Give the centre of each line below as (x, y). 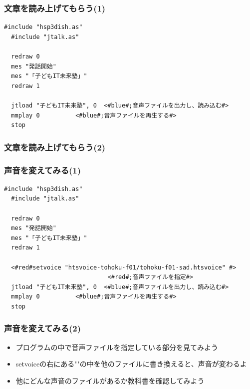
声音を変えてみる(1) (43, 170)
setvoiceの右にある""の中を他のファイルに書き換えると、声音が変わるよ (131, 364)
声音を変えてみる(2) (43, 328)
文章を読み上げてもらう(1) (55, 8)
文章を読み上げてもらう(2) (55, 147)
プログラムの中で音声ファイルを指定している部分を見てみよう (117, 347)
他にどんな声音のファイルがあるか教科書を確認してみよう (110, 380)
